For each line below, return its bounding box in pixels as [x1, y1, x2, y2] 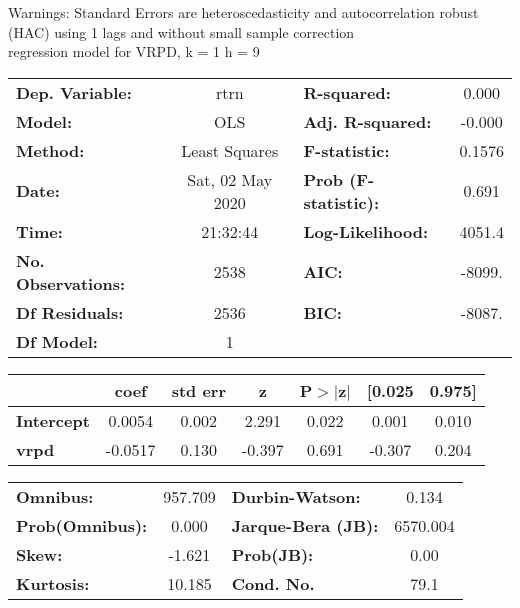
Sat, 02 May [187, 167, 273, 191]
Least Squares [181, 138, 279, 162]
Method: [16, 138, 85, 162]
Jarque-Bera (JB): [231, 513, 379, 537]
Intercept [16, 408, 90, 432]
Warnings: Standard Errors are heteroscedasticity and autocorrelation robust [8, 2, 479, 22]
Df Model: [16, 329, 98, 353]
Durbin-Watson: [231, 484, 361, 508]
